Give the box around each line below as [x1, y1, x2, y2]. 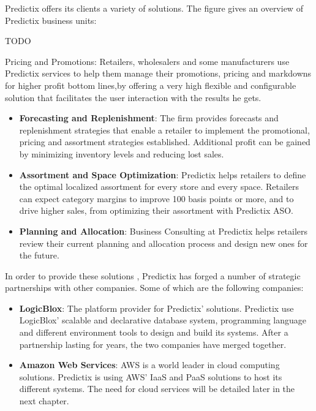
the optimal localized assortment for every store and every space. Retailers [19, 180, 299, 193]
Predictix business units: [5, 13, 97, 26]
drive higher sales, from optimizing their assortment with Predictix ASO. [19, 204, 293, 217]
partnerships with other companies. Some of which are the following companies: [5, 281, 304, 294]
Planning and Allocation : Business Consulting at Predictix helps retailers [19, 224, 308, 237]
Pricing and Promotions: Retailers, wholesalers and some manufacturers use [5, 55, 290, 67]
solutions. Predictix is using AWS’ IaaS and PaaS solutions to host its [19, 370, 282, 383]
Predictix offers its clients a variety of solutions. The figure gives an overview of [5, 2, 303, 14]
